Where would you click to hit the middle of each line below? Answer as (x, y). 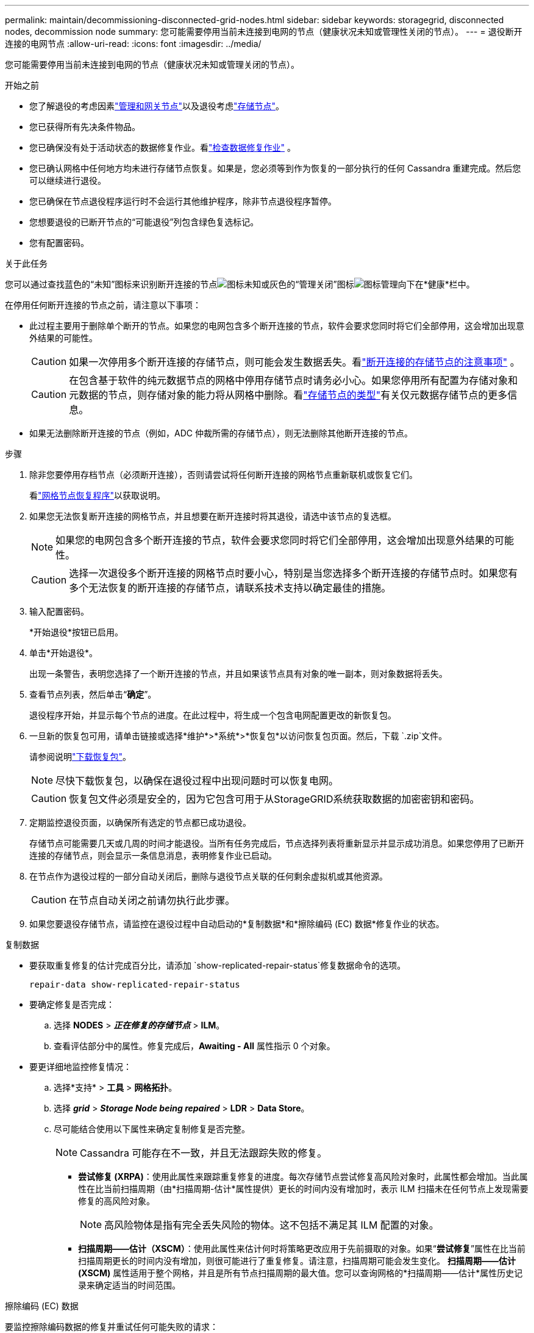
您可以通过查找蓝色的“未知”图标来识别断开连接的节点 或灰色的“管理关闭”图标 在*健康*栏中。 (240, 284)
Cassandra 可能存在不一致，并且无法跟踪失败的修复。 (204, 1153)
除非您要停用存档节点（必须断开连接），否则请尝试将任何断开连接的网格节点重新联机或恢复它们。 (223, 475)
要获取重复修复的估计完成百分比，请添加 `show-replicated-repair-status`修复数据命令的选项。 (218, 965)
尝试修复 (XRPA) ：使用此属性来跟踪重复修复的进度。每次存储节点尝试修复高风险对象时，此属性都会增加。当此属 (303, 1176)
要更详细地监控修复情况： (80, 1067)
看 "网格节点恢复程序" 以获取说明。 (98, 495)
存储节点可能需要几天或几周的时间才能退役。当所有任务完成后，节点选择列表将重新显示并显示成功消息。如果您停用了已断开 (277, 843)
